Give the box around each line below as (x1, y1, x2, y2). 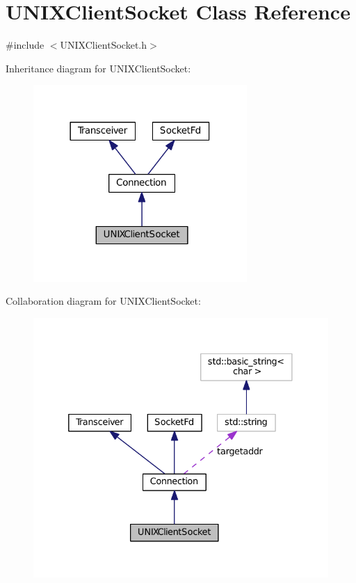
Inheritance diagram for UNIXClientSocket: (6, 61, 191, 75)
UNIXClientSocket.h (60, 38, 147, 52)
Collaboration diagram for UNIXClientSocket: (6, 294, 201, 308)
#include (6, 38, 44, 52)
